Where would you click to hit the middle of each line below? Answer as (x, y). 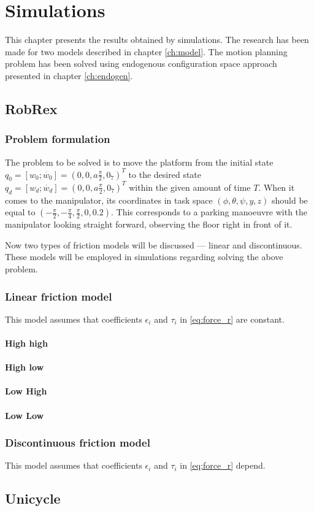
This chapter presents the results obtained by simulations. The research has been (157, 40)
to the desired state (165, 174)
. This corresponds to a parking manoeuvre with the (209, 212)
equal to (20, 212)
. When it (277, 187)
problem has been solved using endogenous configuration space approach (141, 63)
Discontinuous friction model (78, 443)
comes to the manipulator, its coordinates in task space (109, 200)
